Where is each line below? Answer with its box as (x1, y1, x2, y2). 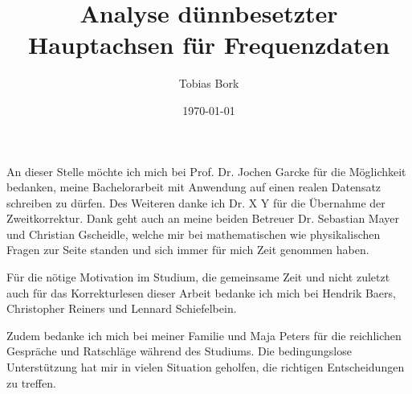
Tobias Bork (178, 75, 239, 92)
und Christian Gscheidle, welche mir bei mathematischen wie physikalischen (6, 225, 381, 242)
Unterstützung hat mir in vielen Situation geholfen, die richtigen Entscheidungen (6, 359, 405, 376)
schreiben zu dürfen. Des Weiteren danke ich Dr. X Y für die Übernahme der (6, 194, 385, 211)
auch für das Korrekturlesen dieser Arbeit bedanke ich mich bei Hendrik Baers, (6, 284, 396, 301)
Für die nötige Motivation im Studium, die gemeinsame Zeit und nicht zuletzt (6, 269, 390, 285)
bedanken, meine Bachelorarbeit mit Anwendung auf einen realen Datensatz (6, 179, 381, 195)
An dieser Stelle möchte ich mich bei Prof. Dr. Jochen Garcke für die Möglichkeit (6, 162, 406, 179)
